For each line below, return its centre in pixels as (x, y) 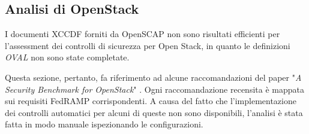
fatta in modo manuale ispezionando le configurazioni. (104, 124)
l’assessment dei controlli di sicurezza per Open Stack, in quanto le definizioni (148, 45)
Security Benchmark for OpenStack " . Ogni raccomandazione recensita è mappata (154, 89)
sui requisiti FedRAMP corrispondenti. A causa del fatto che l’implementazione (151, 101)
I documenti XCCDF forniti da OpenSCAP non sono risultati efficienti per (142, 34)
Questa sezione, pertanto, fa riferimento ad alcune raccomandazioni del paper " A (153, 77)
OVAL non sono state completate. (67, 57)
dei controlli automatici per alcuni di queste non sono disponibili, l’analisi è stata (154, 112)
